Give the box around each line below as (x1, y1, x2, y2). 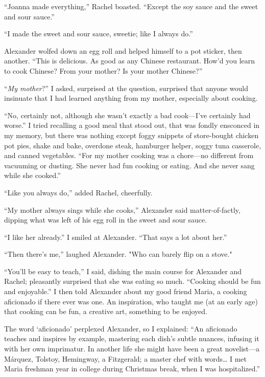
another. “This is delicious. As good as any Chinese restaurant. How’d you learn (4, 55, 255, 66)
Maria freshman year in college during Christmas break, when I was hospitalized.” (4, 363, 260, 374)
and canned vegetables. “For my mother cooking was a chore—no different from (4, 150, 254, 161)
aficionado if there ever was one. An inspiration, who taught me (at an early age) (4, 296, 258, 306)
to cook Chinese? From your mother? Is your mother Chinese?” (4, 65, 203, 76)
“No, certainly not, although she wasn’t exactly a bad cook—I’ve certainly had (4, 109, 251, 120)
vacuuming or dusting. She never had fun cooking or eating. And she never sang (4, 160, 255, 170)
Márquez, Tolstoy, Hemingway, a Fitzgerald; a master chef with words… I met (4, 353, 247, 364)
